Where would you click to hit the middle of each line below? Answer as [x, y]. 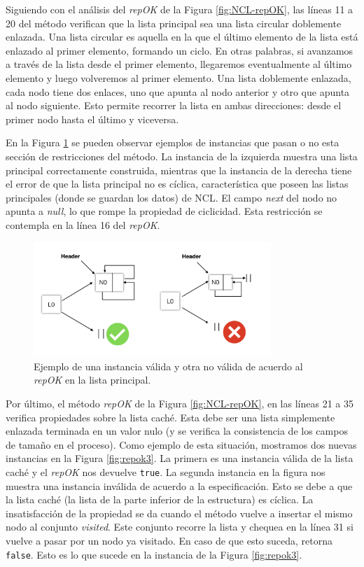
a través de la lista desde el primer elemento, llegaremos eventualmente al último [179, 64]
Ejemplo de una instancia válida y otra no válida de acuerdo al [168, 366]
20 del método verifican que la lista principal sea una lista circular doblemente [174, 23]
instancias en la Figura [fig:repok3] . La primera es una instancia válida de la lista [180, 458]
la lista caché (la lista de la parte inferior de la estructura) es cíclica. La [160, 499]
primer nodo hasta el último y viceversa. [92, 119]
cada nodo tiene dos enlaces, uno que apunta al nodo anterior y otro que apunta [178, 91]
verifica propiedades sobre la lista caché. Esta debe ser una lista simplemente [170, 417]
